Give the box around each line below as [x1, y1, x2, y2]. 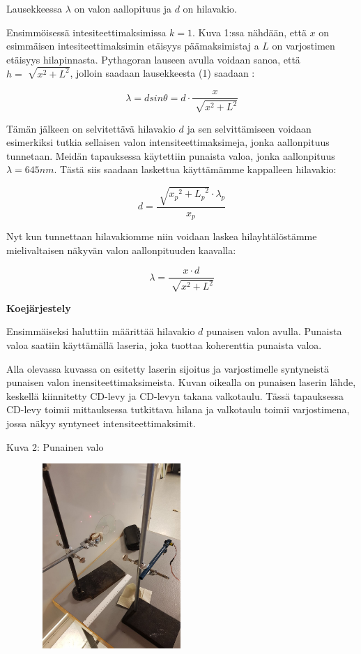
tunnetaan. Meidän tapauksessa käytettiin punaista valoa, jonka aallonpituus [6, 148, 335, 163]
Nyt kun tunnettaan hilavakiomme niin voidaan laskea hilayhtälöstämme [6, 229, 317, 244]
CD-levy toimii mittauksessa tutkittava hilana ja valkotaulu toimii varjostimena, [6, 402, 350, 417]
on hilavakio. [183, 1, 237, 15]
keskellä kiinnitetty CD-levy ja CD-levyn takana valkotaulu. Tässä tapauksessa [6, 388, 344, 403]
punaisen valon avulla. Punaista [206, 324, 342, 339]
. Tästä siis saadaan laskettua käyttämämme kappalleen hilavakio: [54, 162, 337, 177]
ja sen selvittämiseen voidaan [187, 121, 312, 135]
